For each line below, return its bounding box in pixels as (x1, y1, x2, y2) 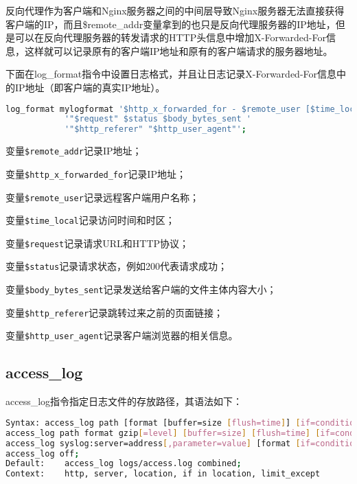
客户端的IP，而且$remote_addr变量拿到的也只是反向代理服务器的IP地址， (5, 16, 336, 31)
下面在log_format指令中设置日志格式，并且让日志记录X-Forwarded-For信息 (5, 67, 337, 81)
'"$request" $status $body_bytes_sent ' (64, 114, 251, 124)
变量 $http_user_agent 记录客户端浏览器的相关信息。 (5, 328, 238, 343)
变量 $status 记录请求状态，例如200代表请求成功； (5, 259, 228, 273)
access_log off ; (5, 448, 80, 459)
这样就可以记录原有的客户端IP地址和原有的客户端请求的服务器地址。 (24, 43, 333, 58)
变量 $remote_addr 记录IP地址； (5, 143, 142, 158)
